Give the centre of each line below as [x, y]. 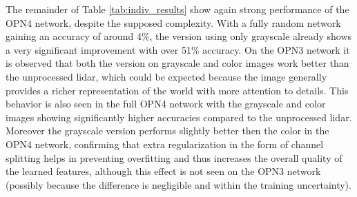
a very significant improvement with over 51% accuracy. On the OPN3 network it [178, 49]
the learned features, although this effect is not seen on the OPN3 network [163, 171]
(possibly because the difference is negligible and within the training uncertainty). [178, 184]
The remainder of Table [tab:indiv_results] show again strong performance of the [177, 9]
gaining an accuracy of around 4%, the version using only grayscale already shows [179, 36]
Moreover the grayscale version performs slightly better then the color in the [167, 131]
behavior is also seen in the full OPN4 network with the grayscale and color [166, 104]
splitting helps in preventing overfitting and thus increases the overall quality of [174, 157]
